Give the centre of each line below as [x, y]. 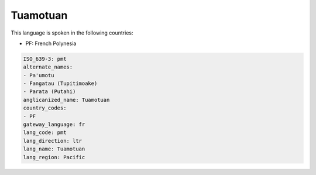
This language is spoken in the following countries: [72, 33]
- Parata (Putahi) [49, 92]
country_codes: [45, 108]
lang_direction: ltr [52, 141]
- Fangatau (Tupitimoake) [60, 84]
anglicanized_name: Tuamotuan [66, 100]
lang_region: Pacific [54, 157]
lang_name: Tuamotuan [54, 149]
